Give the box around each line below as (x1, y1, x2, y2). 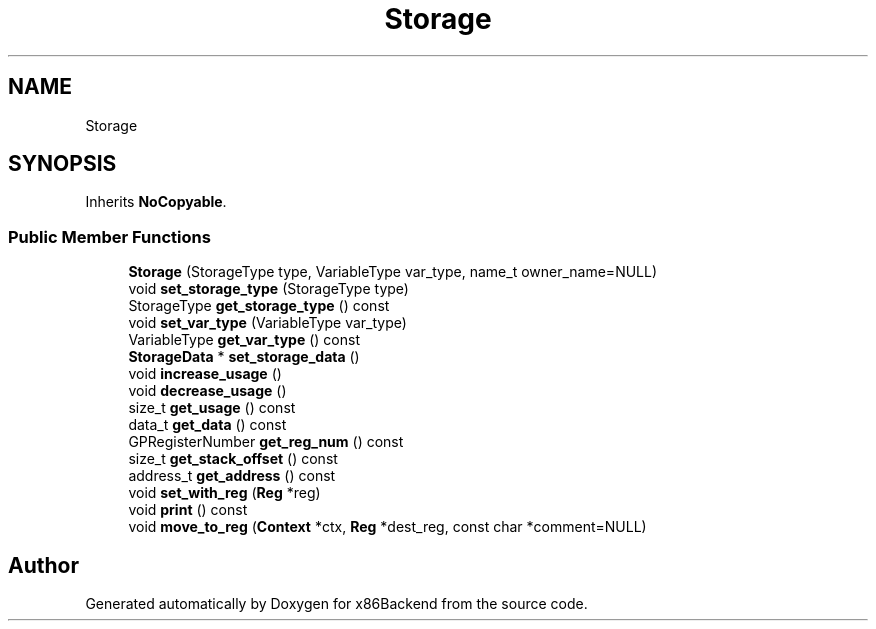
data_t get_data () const (128, 416, 287, 434)
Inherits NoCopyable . (85, 193, 227, 211)
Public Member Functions (8, 226, 211, 247)
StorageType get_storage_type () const (128, 297, 390, 315)
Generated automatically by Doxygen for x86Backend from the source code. (85, 595, 588, 613)
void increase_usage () (128, 365, 282, 383)
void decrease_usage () (128, 382, 287, 400)
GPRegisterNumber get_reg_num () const (128, 433, 404, 451)
